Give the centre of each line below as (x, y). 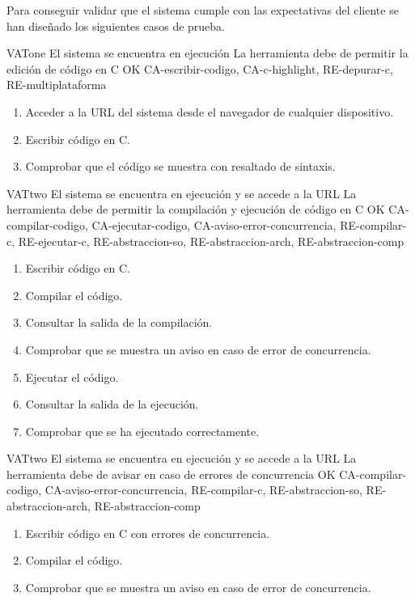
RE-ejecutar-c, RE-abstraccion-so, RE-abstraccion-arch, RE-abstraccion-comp (211, 241)
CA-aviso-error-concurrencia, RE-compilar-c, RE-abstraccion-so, (203, 490)
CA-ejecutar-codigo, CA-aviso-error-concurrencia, (214, 224)
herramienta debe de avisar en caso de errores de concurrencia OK (171, 474)
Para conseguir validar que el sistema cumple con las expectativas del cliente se (203, 10)
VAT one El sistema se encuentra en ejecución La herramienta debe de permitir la (207, 53)
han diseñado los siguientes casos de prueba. (116, 25)
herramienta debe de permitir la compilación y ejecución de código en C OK (196, 209)
